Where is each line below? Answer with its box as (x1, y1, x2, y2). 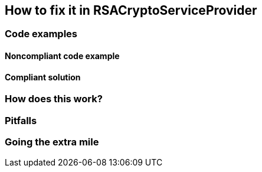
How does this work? (5, 93, 103, 105)
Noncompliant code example (5, 51, 120, 61)
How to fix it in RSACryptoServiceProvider (5, 3, 257, 18)
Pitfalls (5, 114, 37, 126)
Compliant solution (5, 72, 81, 82)
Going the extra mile (5, 136, 99, 148)
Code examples (5, 28, 78, 40)
